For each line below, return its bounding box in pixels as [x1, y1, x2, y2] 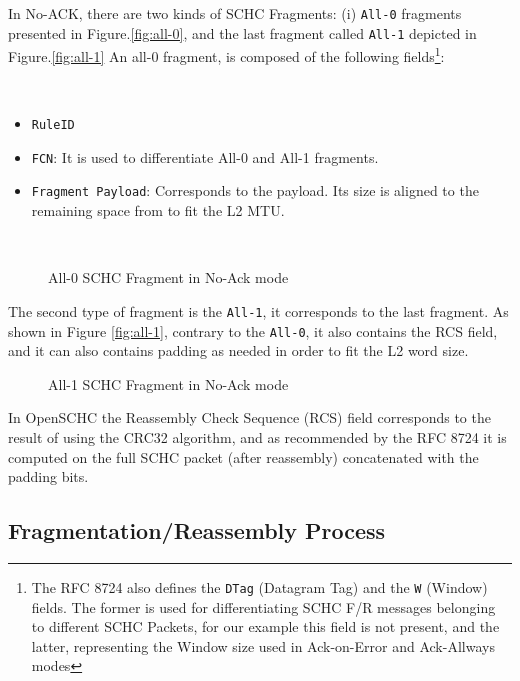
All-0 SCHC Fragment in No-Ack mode [48, 267, 289, 288]
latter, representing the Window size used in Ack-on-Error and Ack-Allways [31, 635, 495, 656]
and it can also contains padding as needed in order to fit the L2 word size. [8, 340, 469, 361]
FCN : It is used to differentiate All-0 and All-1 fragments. [31, 146, 379, 167]
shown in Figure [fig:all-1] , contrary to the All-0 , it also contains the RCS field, [8, 320, 498, 341]
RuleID [31, 118, 75, 133]
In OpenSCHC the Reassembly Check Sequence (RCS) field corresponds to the [8, 407, 491, 428]
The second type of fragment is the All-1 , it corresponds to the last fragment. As [8, 300, 509, 321]
